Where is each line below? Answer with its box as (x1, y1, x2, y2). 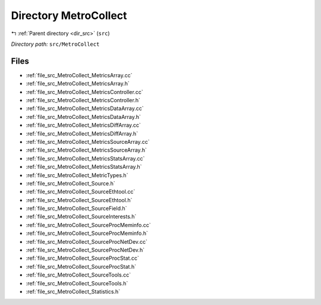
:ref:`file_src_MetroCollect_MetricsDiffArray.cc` (26, 122, 141, 129)
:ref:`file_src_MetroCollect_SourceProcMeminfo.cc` (26, 221, 151, 228)
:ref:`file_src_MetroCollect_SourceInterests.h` (26, 213, 137, 220)
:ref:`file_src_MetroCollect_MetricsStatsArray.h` (26, 163, 142, 171)
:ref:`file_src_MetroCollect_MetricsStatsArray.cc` (26, 155, 145, 162)
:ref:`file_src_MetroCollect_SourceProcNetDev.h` (26, 247, 145, 254)
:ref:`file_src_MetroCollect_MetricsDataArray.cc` (26, 105, 144, 112)
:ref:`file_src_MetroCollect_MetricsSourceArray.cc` (26, 138, 150, 145)
